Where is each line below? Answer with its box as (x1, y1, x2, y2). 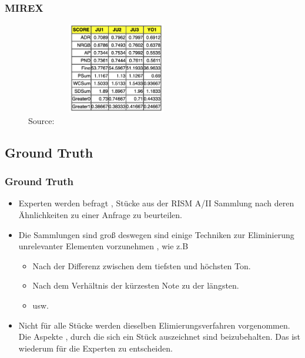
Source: (28, 114, 55, 126)
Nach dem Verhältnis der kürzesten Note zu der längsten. (32, 279, 239, 292)
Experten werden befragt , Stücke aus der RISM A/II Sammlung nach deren (18, 197, 294, 209)
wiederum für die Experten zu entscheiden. (18, 342, 173, 354)
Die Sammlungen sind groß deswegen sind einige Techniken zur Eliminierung (18, 228, 294, 240)
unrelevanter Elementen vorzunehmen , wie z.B (18, 240, 189, 252)
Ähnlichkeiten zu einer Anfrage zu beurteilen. (18, 209, 182, 220)
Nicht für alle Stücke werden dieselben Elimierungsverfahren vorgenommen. (18, 319, 290, 331)
